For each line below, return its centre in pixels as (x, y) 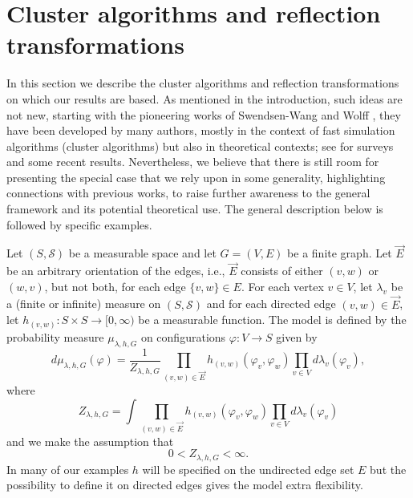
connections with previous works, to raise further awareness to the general (188, 193)
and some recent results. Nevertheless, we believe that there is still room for (193, 162)
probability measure (55, 336)
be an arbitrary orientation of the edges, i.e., (116, 271)
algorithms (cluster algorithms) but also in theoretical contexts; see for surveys (200, 146)
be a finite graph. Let (340, 253)
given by (297, 336)
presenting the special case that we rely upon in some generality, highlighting (196, 177)
